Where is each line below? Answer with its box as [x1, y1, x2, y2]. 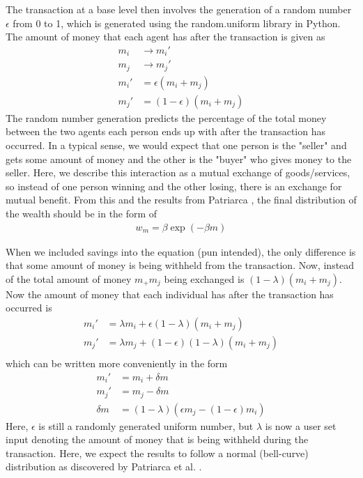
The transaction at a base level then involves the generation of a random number [6, 2, 352, 16]
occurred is [6, 300, 52, 315]
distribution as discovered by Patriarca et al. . [6, 459, 202, 474]
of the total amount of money [6, 271, 132, 286]
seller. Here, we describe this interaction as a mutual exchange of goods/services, [6, 165, 350, 180]
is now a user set [265, 418, 337, 433]
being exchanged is [164, 271, 245, 286]
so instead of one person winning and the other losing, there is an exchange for [6, 178, 342, 193]
